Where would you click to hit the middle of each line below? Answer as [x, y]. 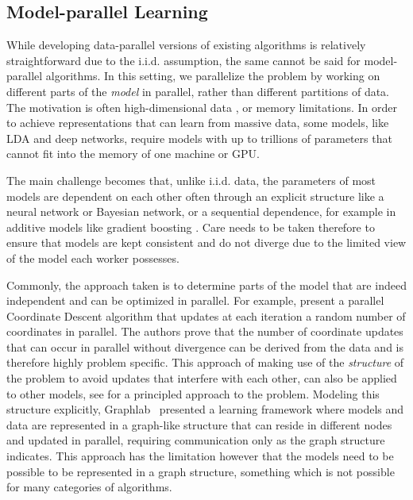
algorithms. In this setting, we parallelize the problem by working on [213, 76]
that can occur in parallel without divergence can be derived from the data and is [205, 346]
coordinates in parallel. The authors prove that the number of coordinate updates [205, 331]
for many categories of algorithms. [89, 487]
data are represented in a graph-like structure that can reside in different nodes [199, 424]
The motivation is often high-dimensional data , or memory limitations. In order [202, 107]
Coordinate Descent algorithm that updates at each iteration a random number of [206, 315]
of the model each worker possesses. [93, 258]
